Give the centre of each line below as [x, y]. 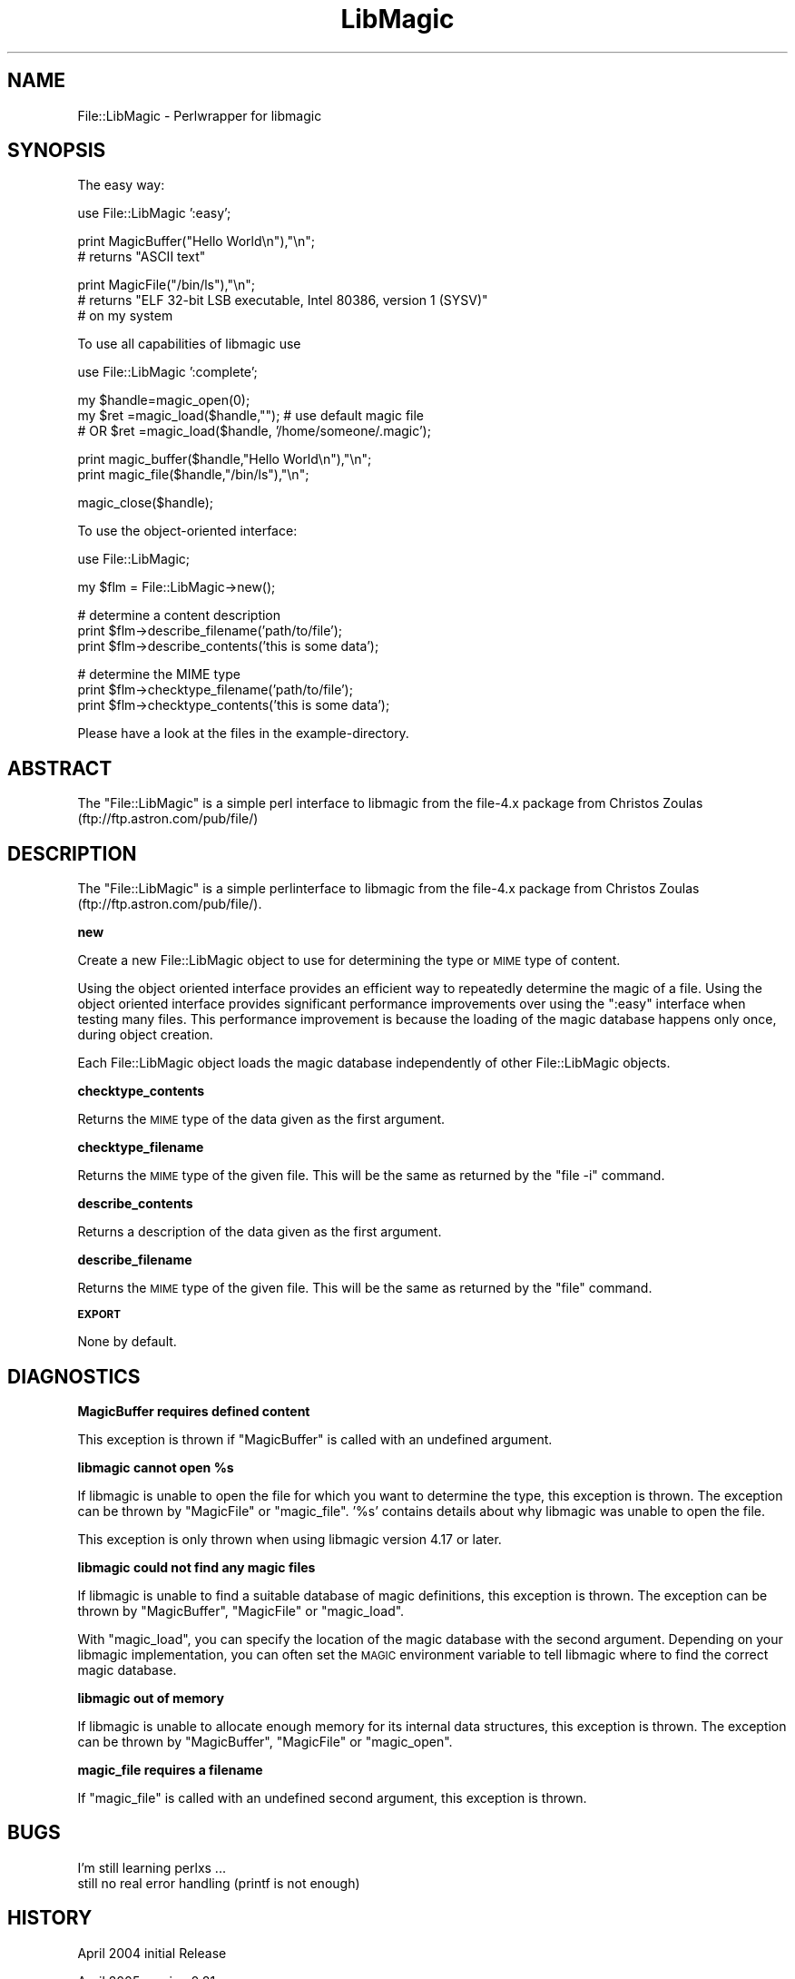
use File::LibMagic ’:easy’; [154, 213]
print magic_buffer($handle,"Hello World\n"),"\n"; [225, 459]
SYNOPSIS [57, 151]
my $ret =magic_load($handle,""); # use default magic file [251, 416]
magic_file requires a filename [170, 1769]
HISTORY [50, 1918]
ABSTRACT [60, 768]
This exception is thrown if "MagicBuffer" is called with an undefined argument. [315, 1439]
